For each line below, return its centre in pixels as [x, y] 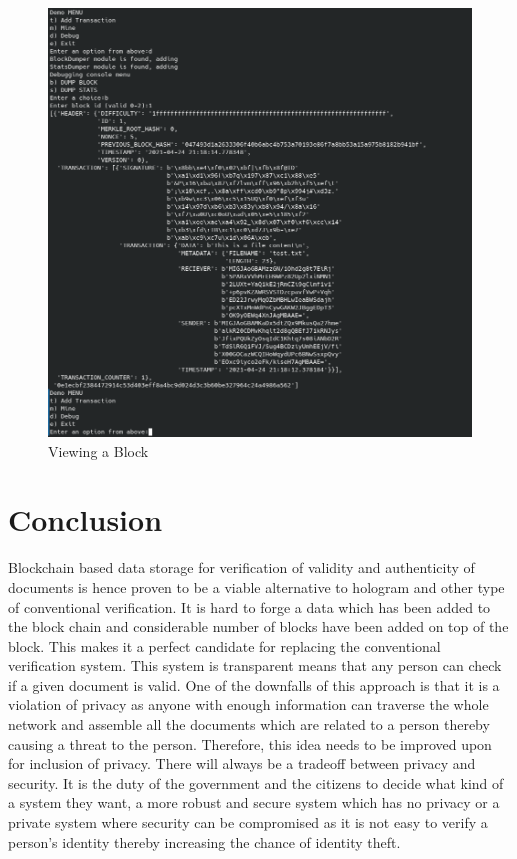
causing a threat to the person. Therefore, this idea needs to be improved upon [250, 743]
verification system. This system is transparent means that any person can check [255, 665]
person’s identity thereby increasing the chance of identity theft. [204, 841]
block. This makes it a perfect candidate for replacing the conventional [224, 645]
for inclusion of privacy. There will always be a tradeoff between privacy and [242, 763]
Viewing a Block [98, 450]
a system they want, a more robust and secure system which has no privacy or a [254, 802]
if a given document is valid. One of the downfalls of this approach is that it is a [254, 684]
